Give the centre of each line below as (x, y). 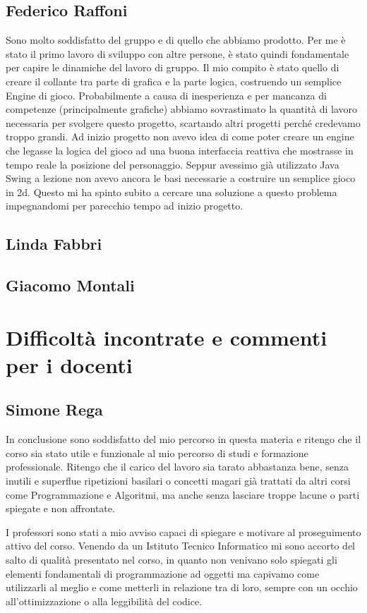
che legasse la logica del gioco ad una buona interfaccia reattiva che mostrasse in (180, 150)
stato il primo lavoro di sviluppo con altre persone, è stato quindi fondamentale (178, 53)
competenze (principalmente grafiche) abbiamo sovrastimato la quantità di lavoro (182, 109)
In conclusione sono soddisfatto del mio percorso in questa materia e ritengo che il (183, 439)
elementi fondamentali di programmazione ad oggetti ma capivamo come (163, 573)
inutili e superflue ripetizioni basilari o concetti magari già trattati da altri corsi (178, 481)
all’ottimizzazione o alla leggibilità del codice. (104, 601)
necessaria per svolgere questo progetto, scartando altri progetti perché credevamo (183, 122)
